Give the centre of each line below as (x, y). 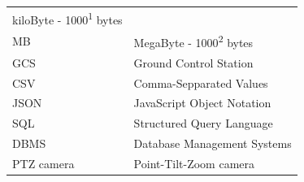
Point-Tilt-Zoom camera (194, 163)
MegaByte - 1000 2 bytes (193, 41)
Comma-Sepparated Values (201, 82)
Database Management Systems (213, 143)
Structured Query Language (203, 123)
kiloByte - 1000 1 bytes (67, 18)
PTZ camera (43, 163)
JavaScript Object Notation (202, 103)
